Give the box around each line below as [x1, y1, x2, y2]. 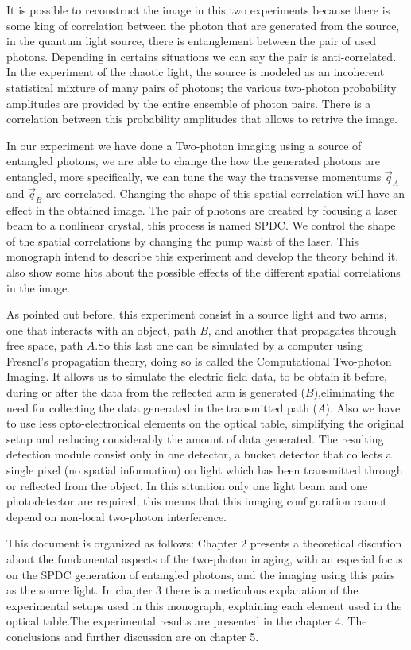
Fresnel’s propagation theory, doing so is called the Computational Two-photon [6, 352, 392, 369]
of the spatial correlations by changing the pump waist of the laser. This [6, 232, 359, 249]
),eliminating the [313, 384, 395, 400]
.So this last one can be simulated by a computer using [95, 337, 363, 354]
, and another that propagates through [207, 321, 397, 338]
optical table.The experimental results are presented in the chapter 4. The [6, 613, 367, 629]
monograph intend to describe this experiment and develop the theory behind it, [6, 248, 399, 265]
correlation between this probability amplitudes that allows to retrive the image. [6, 110, 397, 127]
